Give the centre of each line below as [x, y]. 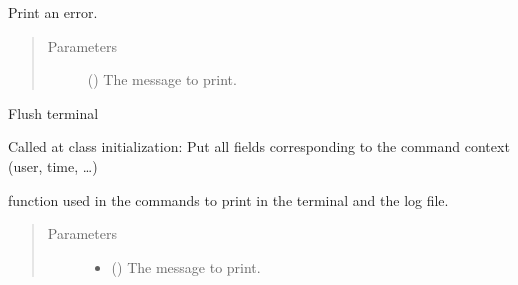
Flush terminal [53, 112]
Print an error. [53, 12]
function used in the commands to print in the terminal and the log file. [228, 199]
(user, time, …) [53, 165]
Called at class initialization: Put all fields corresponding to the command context [259, 146]
